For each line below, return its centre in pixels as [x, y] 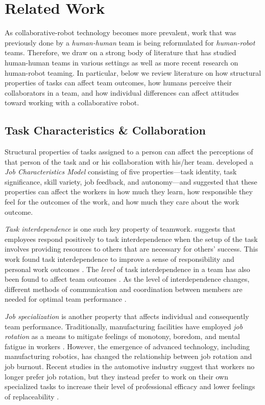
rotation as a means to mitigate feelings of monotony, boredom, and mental [122, 336]
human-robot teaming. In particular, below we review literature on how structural [133, 72]
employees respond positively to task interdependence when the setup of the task [131, 239]
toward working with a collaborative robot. [72, 103]
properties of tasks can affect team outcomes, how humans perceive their [118, 83]
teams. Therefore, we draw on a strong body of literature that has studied [121, 52]
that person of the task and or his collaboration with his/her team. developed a [129, 161]
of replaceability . [32, 396]
